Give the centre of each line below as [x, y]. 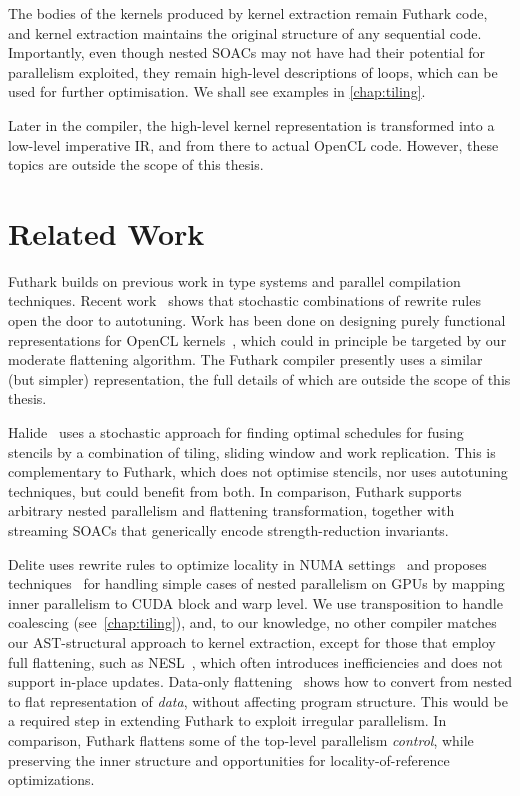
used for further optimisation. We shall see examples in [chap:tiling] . [217, 91]
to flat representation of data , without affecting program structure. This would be [258, 700]
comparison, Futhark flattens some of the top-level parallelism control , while [241, 739]
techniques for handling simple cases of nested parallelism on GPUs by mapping [256, 583]
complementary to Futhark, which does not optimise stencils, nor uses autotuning [258, 471]
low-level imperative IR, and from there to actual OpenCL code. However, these [253, 144]
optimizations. [51, 779]
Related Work [106, 232]
